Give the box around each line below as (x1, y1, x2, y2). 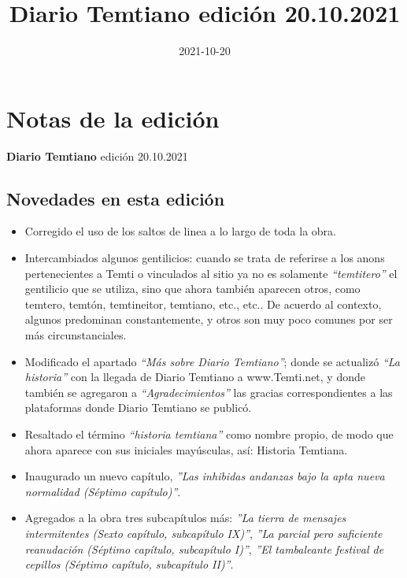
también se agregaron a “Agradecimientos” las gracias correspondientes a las (24, 383, 393, 400)
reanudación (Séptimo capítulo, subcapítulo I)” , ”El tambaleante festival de (24, 540, 384, 557)
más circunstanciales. (24, 327, 127, 343)
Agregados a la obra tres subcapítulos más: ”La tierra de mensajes (24, 509, 346, 526)
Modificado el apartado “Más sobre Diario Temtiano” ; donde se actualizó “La (24, 353, 400, 369)
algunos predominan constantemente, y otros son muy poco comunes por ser (24, 311, 393, 328)
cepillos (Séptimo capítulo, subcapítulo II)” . (24, 556, 234, 572)
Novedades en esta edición (6, 186, 225, 210)
